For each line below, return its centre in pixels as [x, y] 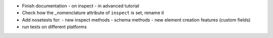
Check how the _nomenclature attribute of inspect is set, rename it [93, 13]
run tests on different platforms [54, 27]
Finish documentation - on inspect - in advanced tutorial [81, 6]
